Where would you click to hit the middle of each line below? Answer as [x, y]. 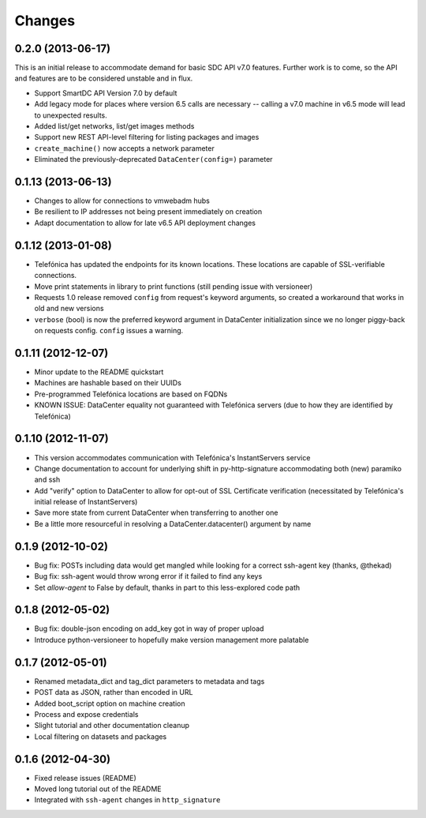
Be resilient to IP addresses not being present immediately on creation [148, 212]
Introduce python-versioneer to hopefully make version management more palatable [172, 640]
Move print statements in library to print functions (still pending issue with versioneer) [174, 286]
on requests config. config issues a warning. [109, 331]
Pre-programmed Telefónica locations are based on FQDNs [131, 394]
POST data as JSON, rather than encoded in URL [114, 692]
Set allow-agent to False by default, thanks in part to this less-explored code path [167, 587]
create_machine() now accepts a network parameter [124, 148]
